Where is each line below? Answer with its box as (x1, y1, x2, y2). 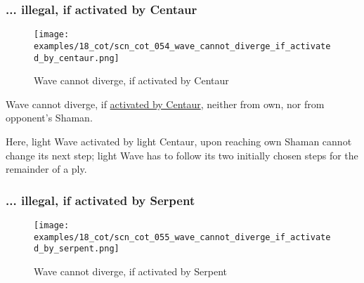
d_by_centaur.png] (34, 53, 119, 63)
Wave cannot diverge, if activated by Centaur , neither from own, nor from (6, 96, 325, 111)
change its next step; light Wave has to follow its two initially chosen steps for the (6, 147, 358, 162)
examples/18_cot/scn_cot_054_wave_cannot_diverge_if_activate (34, 41, 331, 51)
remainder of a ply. (6, 162, 87, 176)
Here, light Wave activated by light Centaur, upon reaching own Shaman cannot (6, 133, 352, 148)
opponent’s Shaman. (6, 110, 93, 125)
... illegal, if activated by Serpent (6, 191, 195, 209)
